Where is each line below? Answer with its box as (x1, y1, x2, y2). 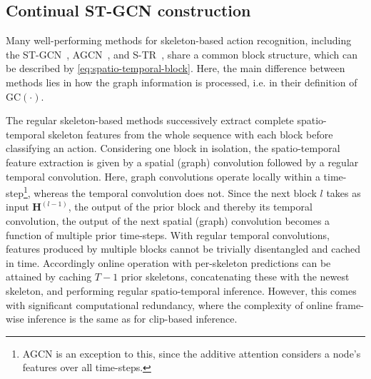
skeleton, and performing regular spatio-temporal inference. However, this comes (6, 283, 357, 298)
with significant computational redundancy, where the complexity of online (6, 297, 332, 312)
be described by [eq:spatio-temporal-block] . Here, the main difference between (6, 61, 345, 76)
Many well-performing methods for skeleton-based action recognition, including (6, 33, 352, 48)
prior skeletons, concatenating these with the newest (121, 269, 350, 284)
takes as (326, 185, 361, 200)
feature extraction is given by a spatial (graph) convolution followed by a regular (6, 154, 359, 169)
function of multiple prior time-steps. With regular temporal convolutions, (6, 227, 330, 242)
